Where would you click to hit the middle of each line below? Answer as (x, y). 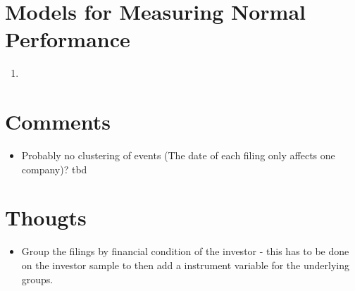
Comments (58, 122)
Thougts (46, 217)
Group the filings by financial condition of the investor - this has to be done (185, 251)
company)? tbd (54, 169)
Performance (68, 39)
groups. (37, 279)
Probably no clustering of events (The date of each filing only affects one (178, 155)
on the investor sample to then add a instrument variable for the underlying (185, 265)
